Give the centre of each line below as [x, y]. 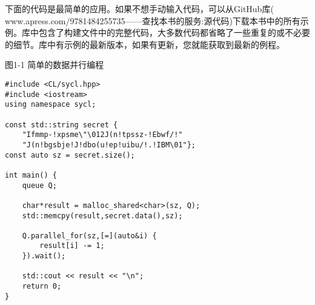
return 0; [42, 287]
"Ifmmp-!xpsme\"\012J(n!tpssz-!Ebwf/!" [102, 135]
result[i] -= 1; [72, 246]
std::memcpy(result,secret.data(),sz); [102, 216]
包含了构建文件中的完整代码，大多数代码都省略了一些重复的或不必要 [174, 32]
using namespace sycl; [51, 105]
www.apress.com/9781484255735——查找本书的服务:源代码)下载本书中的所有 [153, 20]
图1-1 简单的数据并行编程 [55, 65]
